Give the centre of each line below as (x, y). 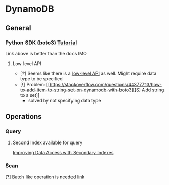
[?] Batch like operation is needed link (45, 177)
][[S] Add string (148, 90)
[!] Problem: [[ (35, 84)
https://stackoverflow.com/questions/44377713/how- (105, 84)
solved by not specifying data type (64, 100)
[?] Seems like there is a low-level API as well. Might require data (88, 73)
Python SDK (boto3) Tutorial (41, 43)
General (18, 28)
